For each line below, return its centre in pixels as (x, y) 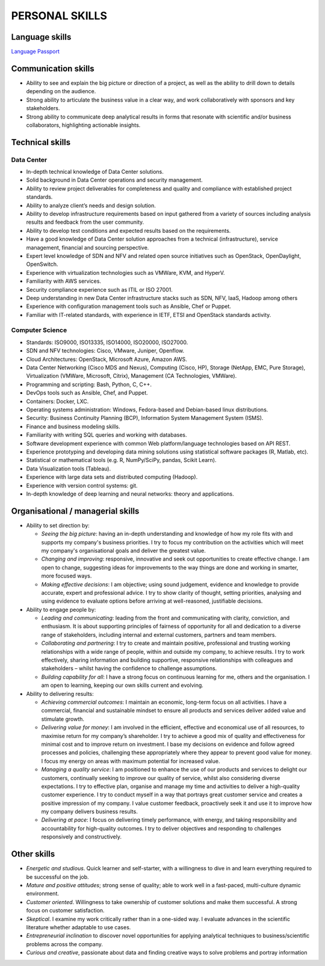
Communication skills (53, 68)
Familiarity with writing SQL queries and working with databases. (107, 435)
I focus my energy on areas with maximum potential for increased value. (131, 761)
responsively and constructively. (81, 837)
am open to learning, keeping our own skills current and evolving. (122, 685)
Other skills (33, 854)
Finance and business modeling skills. (73, 426)
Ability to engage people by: (61, 609)
